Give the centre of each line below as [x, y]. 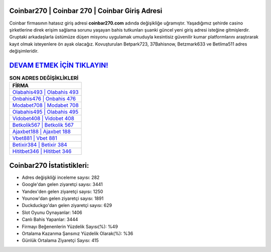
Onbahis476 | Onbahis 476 [44, 99]
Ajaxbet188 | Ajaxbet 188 [42, 132]
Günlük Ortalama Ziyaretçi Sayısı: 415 [60, 240]
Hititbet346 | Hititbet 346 [42, 151]
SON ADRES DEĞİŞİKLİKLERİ [44, 78]
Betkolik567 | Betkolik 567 [43, 125]
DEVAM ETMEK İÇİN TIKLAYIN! [59, 65]
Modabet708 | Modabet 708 [45, 105]
